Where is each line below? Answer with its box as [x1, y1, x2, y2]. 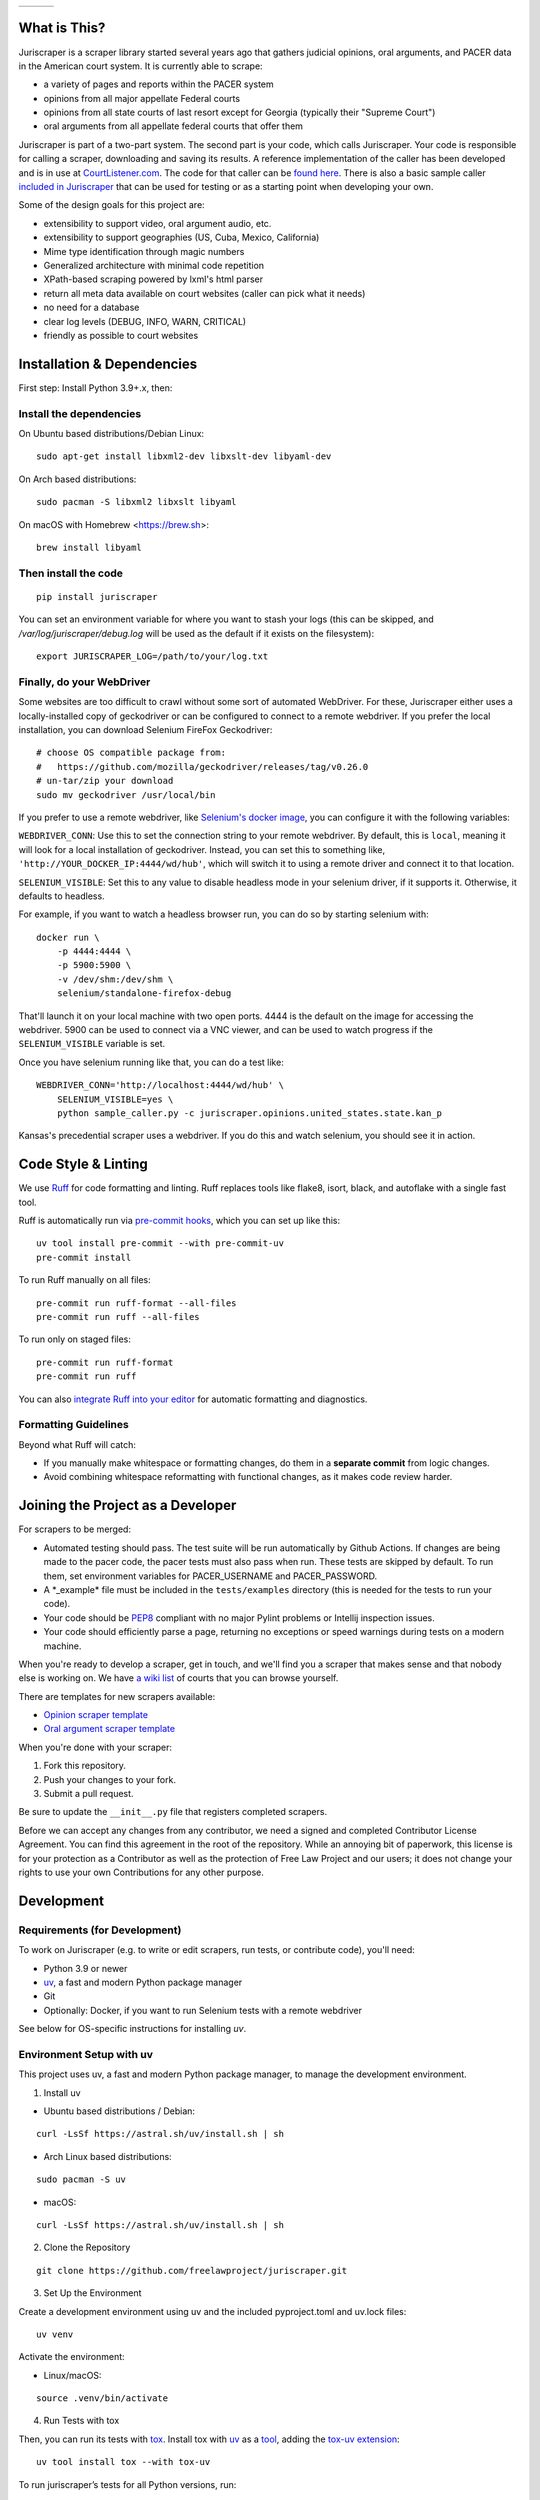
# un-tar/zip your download [36, 775, 174, 787]
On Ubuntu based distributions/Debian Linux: [18, 427, 205, 439]
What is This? [18, 20, 106, 37]
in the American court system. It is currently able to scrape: [18, 60, 264, 72]
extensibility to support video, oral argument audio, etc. [43, 217, 272, 229]
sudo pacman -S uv [36, 2174, 127, 2185]
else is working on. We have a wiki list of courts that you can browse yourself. [18, 1672, 339, 1684]
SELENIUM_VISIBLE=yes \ [56, 1093, 174, 1105]
